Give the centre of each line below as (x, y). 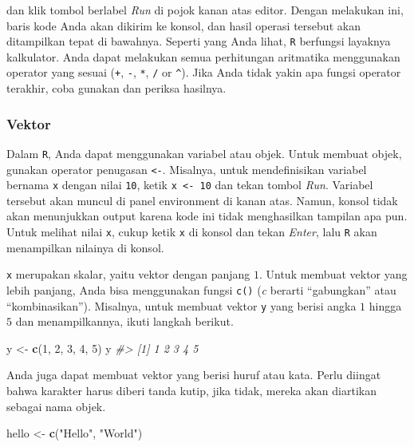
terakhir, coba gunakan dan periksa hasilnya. (116, 88)
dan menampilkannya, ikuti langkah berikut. (124, 321)
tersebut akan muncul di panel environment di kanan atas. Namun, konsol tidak (202, 200)
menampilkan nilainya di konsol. (85, 247)
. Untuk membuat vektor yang (333, 274)
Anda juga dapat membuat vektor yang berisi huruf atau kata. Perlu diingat (194, 375)
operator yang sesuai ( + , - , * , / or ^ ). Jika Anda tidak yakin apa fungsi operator (204, 72)
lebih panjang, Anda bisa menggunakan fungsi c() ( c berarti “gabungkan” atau (201, 289)
